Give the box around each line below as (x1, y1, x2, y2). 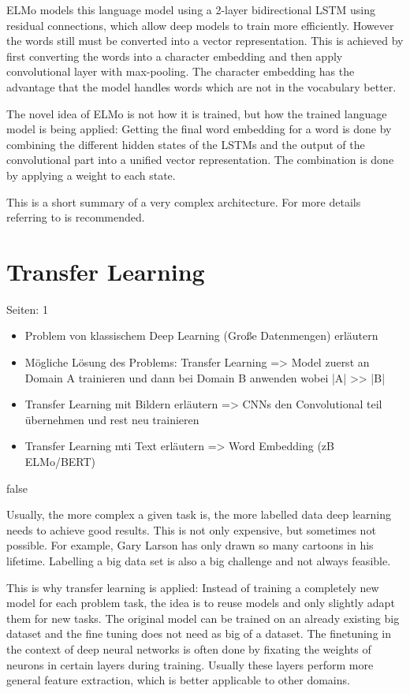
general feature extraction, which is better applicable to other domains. (6, 672, 350, 688)
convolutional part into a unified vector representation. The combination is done (6, 151, 394, 168)
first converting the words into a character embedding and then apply (6, 47, 343, 64)
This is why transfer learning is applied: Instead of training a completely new (6, 579, 379, 595)
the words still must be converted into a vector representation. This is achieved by (6, 32, 404, 49)
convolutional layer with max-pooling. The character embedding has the (6, 63, 355, 80)
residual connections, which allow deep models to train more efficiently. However (6, 17, 394, 33)
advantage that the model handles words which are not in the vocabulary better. (6, 78, 397, 95)
